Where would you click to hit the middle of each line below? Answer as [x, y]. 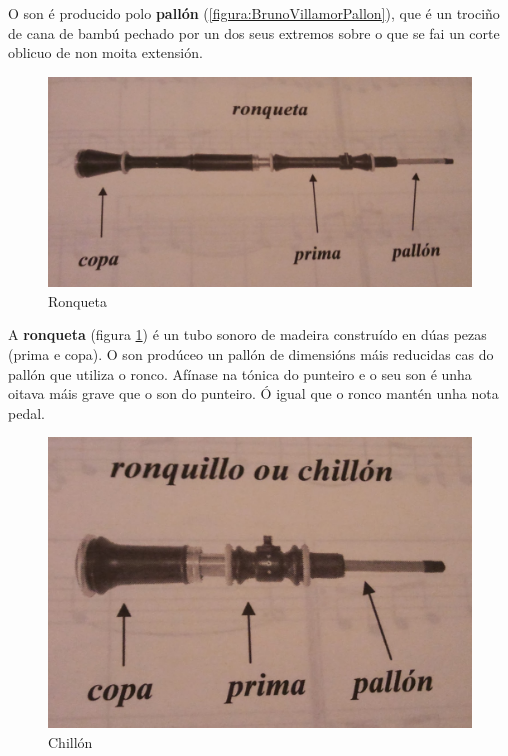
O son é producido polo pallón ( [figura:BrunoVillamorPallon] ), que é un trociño [254, 13]
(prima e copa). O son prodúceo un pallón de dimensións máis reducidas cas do [251, 353]
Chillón [70, 741]
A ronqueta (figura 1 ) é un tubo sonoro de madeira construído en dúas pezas [247, 334]
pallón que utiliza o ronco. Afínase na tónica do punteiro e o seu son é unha [240, 373]
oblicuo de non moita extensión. [105, 52]
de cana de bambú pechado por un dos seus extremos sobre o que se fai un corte [254, 32]
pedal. [26, 412]
